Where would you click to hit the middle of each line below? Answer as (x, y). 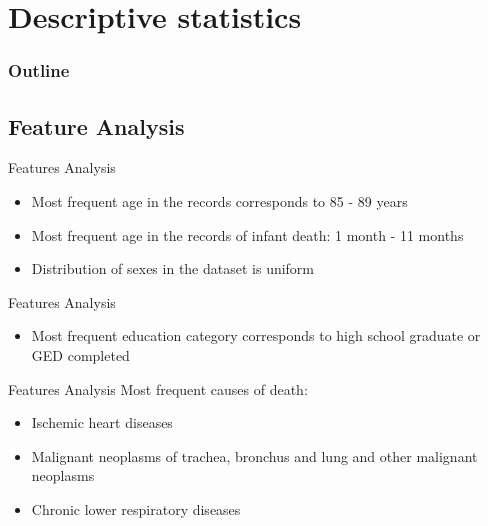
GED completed (80, 354)
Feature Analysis (96, 125)
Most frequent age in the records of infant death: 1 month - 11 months (247, 234)
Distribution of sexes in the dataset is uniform (173, 268)
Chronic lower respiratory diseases (136, 508)
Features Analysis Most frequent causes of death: (158, 388)
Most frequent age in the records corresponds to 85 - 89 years (219, 201)
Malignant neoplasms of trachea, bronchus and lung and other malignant (254, 455)
